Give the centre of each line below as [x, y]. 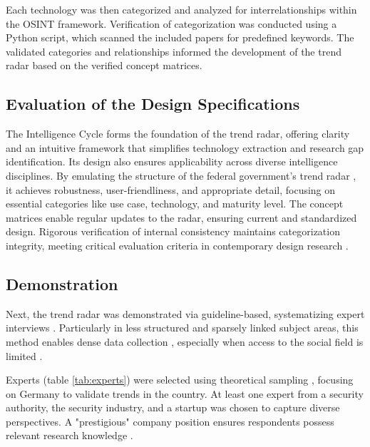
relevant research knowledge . [70, 435]
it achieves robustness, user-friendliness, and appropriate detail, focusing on [171, 189]
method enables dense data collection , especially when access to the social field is [185, 341]
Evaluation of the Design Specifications [153, 104]
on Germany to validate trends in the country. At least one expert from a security [185, 393]
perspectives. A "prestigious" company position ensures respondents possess [170, 421]
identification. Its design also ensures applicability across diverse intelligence [172, 161]
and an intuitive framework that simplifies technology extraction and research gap [185, 147]
